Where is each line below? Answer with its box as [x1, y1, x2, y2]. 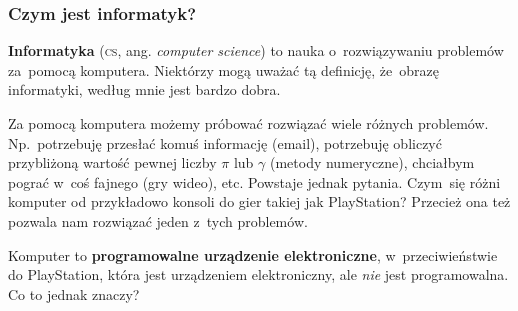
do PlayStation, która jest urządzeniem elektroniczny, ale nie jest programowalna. [8, 264, 509, 285]
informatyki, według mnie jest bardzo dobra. [8, 79, 281, 100]
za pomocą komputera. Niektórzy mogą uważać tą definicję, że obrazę [8, 59, 439, 80]
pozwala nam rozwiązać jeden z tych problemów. [8, 210, 308, 231]
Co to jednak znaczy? [8, 283, 140, 304]
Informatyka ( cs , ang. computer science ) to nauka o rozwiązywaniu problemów [8, 40, 504, 61]
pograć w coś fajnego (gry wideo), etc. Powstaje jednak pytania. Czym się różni [8, 171, 501, 192]
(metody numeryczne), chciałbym [269, 152, 475, 173]
